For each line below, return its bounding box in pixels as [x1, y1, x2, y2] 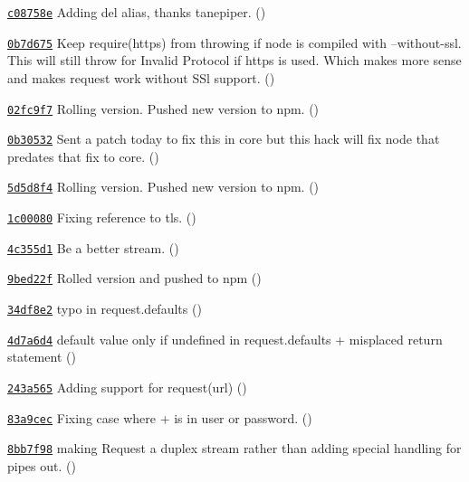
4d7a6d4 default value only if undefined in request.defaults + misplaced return [7, 329, 443, 348]
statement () [7, 347, 76, 366]
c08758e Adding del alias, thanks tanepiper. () [7, 3, 266, 21]
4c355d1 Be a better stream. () [7, 238, 179, 257]
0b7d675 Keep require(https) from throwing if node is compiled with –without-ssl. [7, 33, 462, 52]
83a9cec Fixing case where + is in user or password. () [7, 408, 312, 427]
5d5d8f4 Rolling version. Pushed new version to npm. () [7, 177, 320, 196]
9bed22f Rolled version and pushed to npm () [7, 269, 262, 288]
